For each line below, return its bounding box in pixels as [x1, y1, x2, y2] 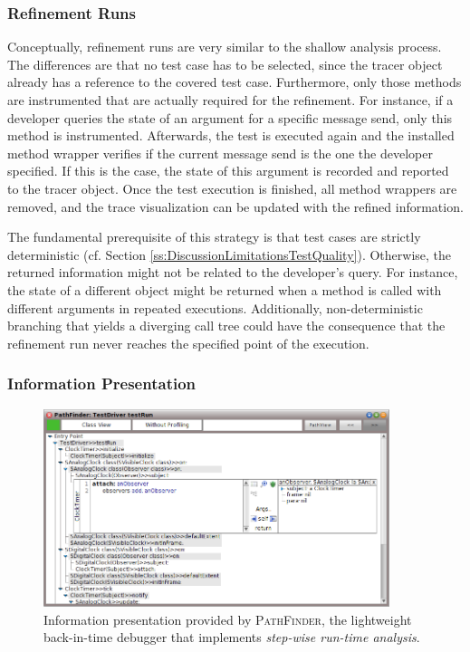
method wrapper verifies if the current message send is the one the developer [7, 143, 433, 162]
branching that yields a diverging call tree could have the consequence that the [7, 316, 446, 335]
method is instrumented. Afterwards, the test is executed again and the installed [7, 126, 455, 145]
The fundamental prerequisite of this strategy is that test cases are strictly [7, 227, 421, 246]
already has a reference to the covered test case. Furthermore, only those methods [7, 72, 462, 91]
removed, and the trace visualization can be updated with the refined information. [7, 197, 464, 216]
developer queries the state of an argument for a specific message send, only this [7, 108, 453, 127]
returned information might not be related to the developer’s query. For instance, [7, 263, 458, 282]
